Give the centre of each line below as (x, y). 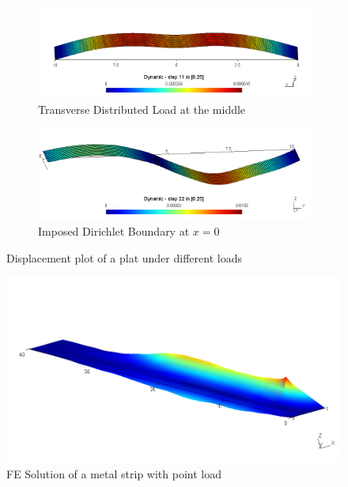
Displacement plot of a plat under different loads (124, 257)
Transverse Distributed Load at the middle (142, 109)
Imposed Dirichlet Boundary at (114, 230)
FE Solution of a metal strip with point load (114, 473)
